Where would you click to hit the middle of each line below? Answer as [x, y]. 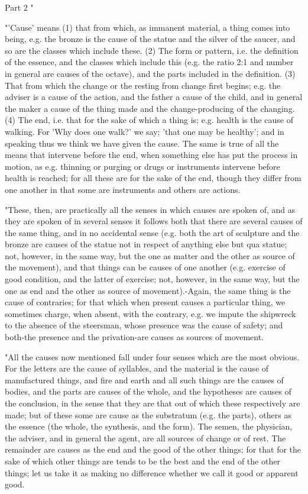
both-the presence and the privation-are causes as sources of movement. [134, 337]
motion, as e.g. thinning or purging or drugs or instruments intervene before [142, 166]
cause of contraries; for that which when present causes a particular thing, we [145, 302]
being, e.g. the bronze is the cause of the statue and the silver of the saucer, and [150, 39]
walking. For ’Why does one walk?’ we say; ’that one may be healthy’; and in [145, 131]
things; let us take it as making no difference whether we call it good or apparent [152, 472]
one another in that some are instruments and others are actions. [123, 189]
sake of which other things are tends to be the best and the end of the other [142, 461]
